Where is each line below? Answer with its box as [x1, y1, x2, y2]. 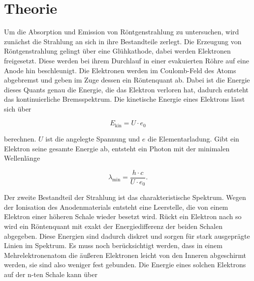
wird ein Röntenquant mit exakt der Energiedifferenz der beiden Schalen [4, 221, 222, 231]
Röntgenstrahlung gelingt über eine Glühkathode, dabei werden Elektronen [4, 46, 231, 56]
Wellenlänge [4, 153, 40, 163]
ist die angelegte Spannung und [45, 133, 140, 143]
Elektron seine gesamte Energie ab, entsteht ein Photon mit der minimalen [4, 143, 230, 153]
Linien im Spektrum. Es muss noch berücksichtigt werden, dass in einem [4, 240, 222, 251]
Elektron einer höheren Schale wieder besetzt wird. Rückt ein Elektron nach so [4, 211, 242, 222]
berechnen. [4, 133, 36, 143]
